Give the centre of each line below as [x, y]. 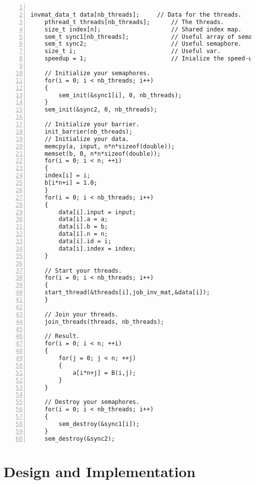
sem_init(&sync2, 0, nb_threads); [101, 110]
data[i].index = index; [97, 248]
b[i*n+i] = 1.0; [71, 183]
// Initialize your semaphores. [97, 73]
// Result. [62, 336]
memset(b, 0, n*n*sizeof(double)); [102, 154]
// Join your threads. [81, 314]
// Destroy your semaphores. [92, 402]
